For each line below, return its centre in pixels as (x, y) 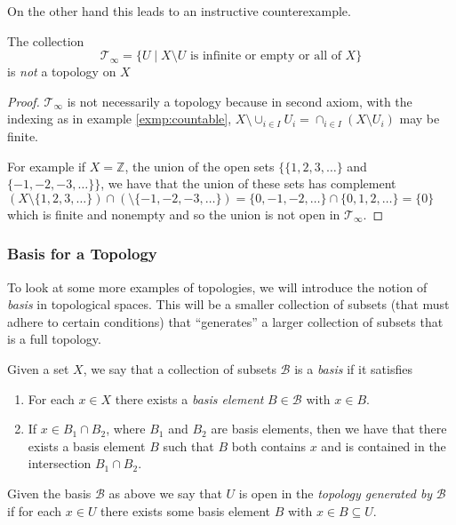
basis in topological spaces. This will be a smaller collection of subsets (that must (228, 304)
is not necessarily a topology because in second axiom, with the (240, 101)
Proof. (24, 101)
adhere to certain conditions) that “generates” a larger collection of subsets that (225, 321)
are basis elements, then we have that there (329, 429)
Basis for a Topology (82, 254)
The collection (46, 40)
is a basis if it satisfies (353, 368)
